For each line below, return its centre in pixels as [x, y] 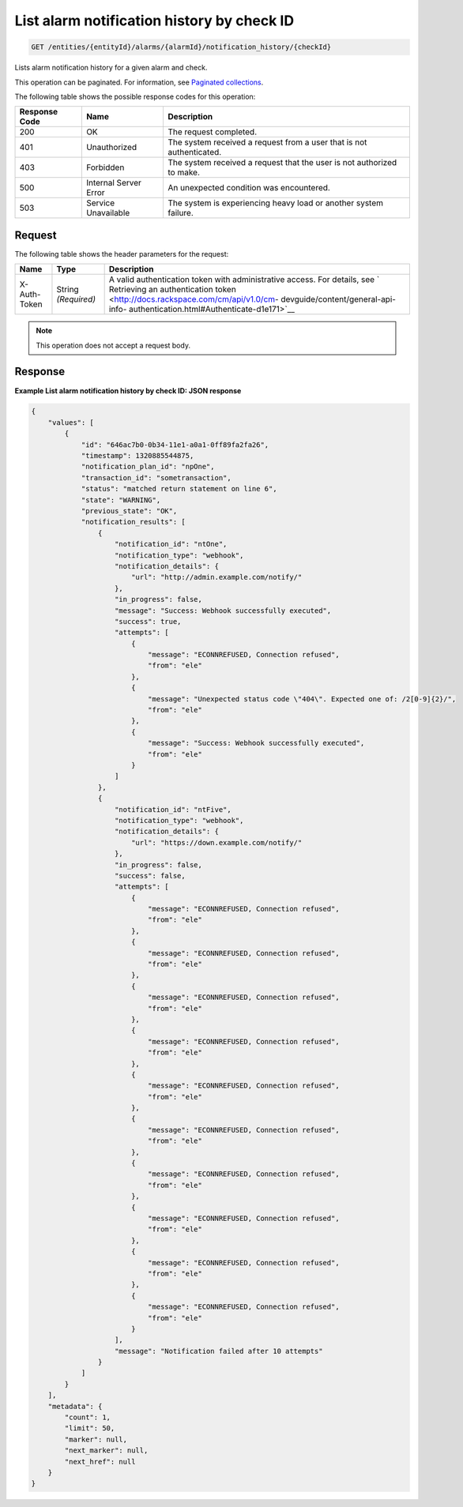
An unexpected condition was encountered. [249, 188]
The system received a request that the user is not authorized [282, 163]
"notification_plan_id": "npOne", [148, 467]
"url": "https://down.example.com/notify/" [216, 842]
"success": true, [148, 621]
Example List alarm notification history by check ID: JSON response [128, 390]
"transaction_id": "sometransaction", [156, 477]
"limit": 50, [90, 1428]
